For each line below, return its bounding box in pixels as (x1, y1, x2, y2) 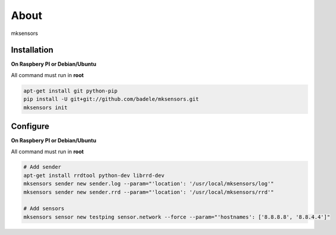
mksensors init (23, 104, 68, 111)
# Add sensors (23, 205, 65, 212)
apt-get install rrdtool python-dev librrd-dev (23, 172, 164, 179)
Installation (11, 45, 53, 55)
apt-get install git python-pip (23, 87, 118, 94)
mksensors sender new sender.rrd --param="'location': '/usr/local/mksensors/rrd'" (23, 189, 274, 195)
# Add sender (23, 164, 62, 170)
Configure (11, 122, 50, 132)
